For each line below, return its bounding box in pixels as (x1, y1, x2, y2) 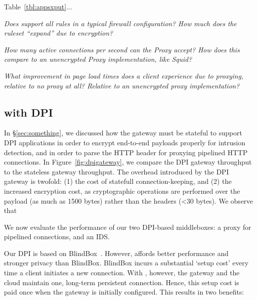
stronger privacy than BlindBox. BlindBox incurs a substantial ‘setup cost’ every (4, 257, 249, 268)
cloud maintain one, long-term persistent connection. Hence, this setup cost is (4, 277, 239, 287)
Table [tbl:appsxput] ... (4, 1, 72, 11)
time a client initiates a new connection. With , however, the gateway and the (4, 267, 240, 278)
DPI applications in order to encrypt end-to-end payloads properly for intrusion (4, 137, 246, 147)
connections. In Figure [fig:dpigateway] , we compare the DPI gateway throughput (4, 157, 252, 167)
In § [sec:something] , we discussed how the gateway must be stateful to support (4, 128, 242, 138)
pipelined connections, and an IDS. (4, 231, 110, 242)
